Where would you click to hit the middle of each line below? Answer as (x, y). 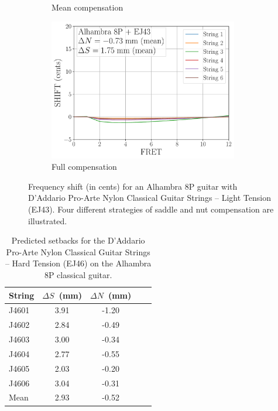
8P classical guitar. (78, 274)
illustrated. (48, 220)
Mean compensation (87, 7)
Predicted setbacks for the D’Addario (78, 240)
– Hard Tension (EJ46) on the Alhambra (78, 263)
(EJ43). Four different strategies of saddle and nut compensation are (151, 209)
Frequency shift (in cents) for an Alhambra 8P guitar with (133, 186)
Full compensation (84, 167)
